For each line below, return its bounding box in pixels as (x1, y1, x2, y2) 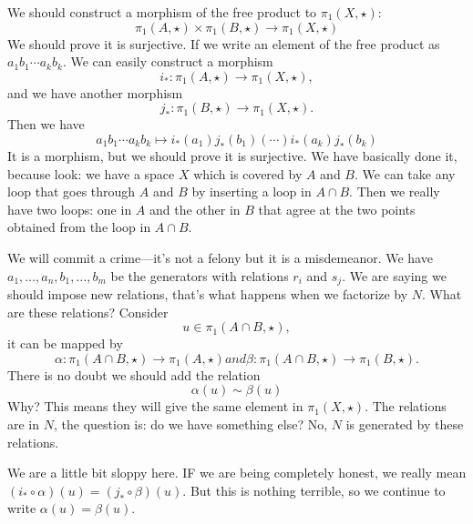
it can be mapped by (7, 334, 123, 353)
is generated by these (345, 414, 464, 433)
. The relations (365, 397, 447, 416)
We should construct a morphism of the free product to (7, 3, 317, 21)
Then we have (7, 115, 85, 134)
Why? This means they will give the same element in (7, 397, 303, 416)
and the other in (149, 199, 241, 218)
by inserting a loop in (191, 182, 312, 201)
